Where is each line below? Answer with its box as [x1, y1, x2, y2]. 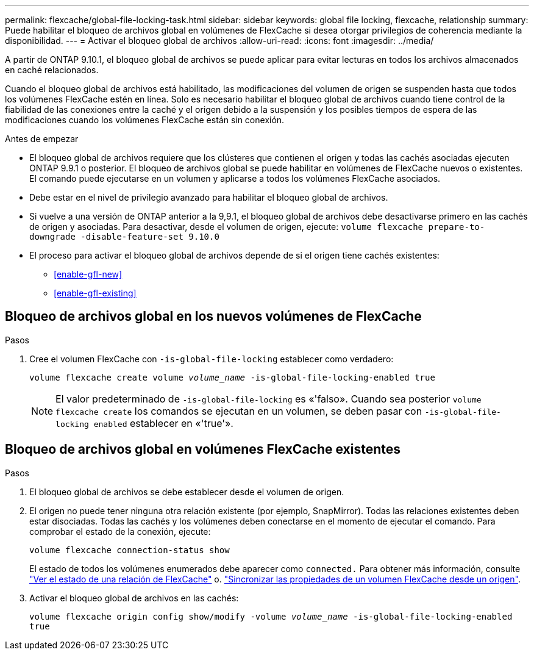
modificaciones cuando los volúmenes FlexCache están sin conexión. [5, 115, 285, 125]
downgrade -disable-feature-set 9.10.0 [29, 232, 219, 242]
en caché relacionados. [5, 65, 99, 75]
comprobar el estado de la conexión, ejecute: [29, 526, 211, 537]
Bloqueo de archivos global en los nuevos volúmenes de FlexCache [5, 309, 422, 324]
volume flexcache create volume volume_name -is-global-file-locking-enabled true [29, 372, 435, 382]
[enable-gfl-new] [54, 269, 123, 279]
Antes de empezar [5, 134, 79, 144]
